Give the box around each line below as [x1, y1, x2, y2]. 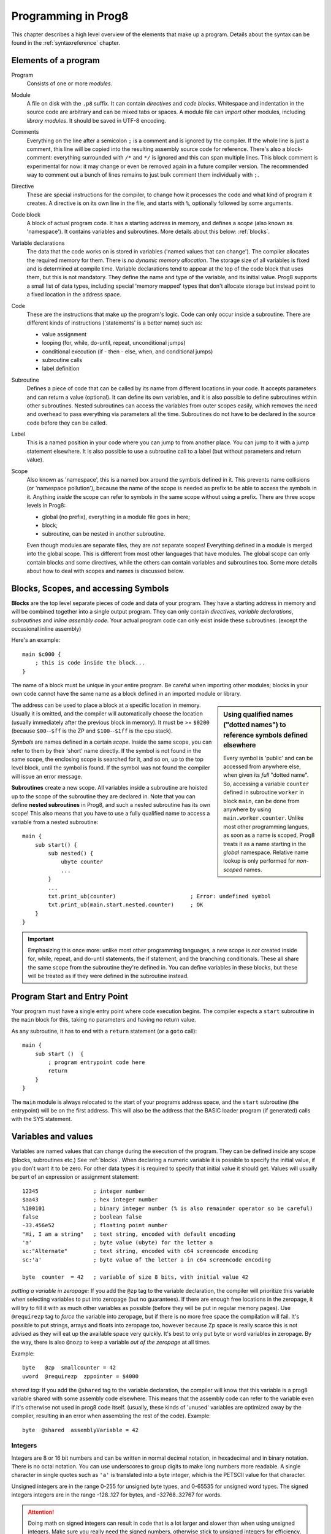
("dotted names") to [223, 720, 286, 729]
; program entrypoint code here [48, 1058, 145, 1066]
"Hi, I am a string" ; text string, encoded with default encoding [22, 1230, 236, 1238]
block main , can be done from [223, 797, 300, 804]
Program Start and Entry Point [11, 991, 129, 1001]
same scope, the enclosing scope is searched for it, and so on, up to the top [11, 755, 204, 763]
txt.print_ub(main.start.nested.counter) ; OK [48, 901, 204, 908]
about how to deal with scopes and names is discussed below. [26, 567, 185, 574]
